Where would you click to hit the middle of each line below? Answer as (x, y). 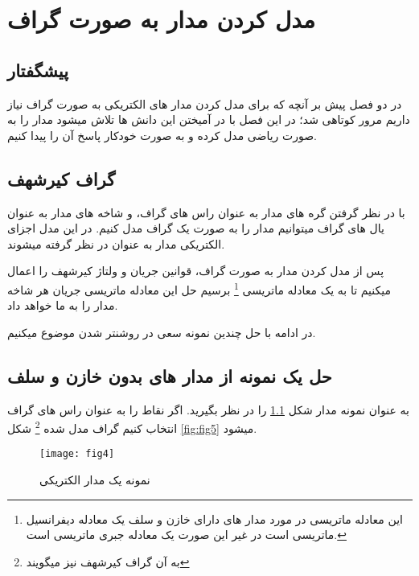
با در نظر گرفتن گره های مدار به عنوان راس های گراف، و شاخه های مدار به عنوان (206, 212)
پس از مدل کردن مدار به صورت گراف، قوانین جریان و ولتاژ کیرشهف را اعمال (196, 271)
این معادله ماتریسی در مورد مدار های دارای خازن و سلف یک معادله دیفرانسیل (214, 518)
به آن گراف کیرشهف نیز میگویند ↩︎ (108, 561)
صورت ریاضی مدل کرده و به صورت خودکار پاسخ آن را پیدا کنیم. (162, 135)
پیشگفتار (38, 70)
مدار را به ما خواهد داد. (63, 305)
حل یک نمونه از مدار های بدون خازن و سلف (170, 375)
